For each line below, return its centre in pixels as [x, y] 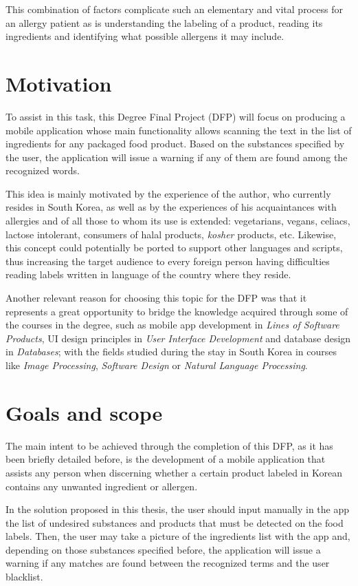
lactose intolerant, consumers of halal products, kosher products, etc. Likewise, [171, 234]
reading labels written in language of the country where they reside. [148, 274]
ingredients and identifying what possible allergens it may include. [145, 36]
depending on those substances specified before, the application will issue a [163, 549]
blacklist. [24, 577]
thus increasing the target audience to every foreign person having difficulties [168, 261]
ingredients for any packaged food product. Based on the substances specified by [175, 144]
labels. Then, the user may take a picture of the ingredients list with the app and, [178, 536]
